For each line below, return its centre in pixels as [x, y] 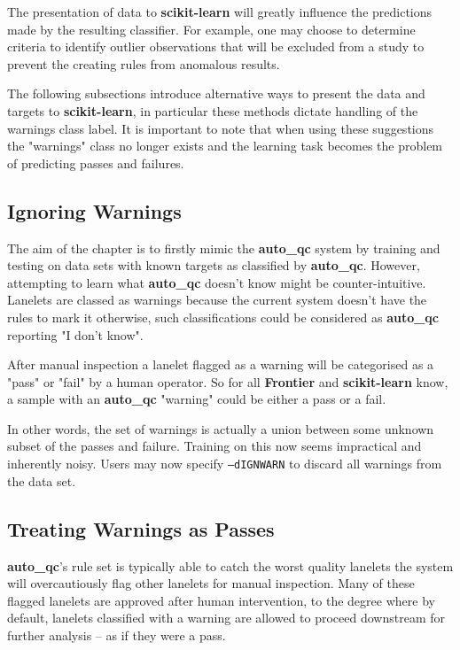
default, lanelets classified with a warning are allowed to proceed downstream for [226, 618]
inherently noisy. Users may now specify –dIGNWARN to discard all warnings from [225, 464]
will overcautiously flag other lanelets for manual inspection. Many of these [211, 583]
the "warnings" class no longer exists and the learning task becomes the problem [225, 146]
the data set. [42, 480]
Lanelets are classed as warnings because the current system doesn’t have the [217, 300]
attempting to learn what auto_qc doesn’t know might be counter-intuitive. [217, 282]
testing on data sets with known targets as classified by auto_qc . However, [214, 265]
